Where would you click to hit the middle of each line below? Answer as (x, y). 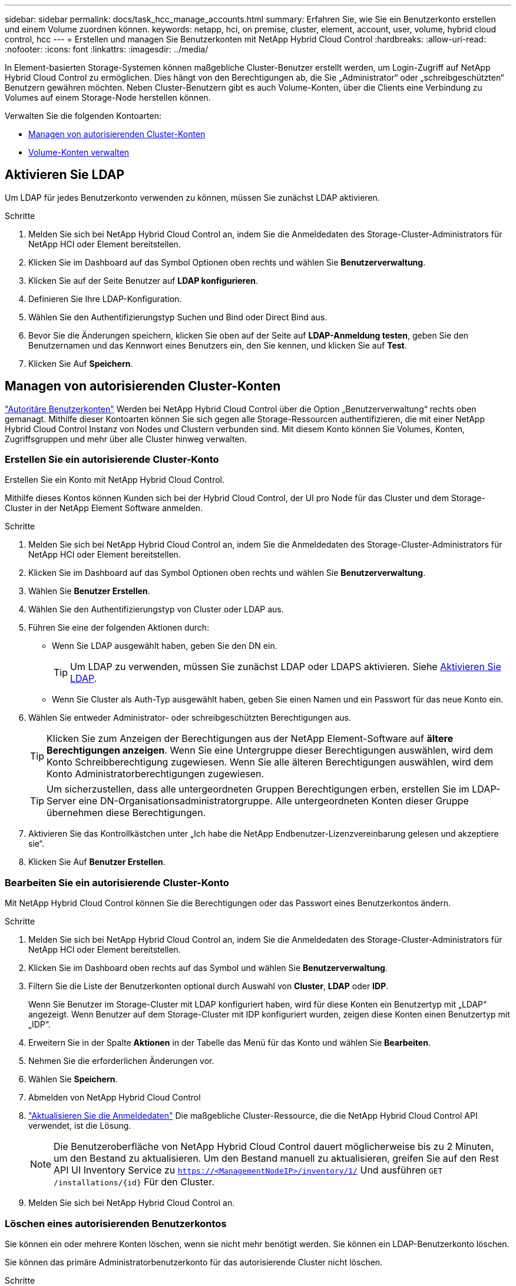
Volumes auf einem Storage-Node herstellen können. (108, 97)
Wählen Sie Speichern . (73, 1079)
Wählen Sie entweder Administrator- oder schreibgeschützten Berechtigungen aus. (190, 718)
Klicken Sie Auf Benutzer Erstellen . (97, 862)
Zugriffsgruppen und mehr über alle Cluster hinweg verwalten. (126, 439)
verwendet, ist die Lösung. (80, 1126)
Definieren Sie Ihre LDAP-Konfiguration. (105, 299)
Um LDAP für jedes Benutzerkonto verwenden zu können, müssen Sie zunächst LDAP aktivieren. (192, 197)
